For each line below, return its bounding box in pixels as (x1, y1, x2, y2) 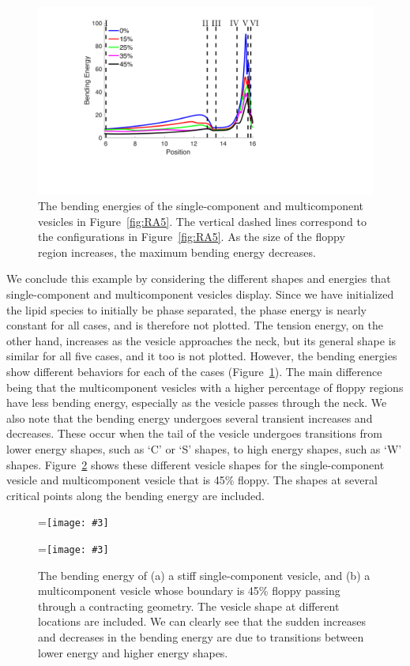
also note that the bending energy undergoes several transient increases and (6, 409, 373, 426)
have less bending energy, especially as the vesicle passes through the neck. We (6, 394, 387, 411)
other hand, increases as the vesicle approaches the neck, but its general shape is (6, 332, 397, 348)
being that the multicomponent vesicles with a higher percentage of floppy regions (6, 378, 404, 395)
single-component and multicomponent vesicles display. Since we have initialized (6, 286, 394, 303)
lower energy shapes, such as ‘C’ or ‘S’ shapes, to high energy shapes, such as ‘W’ (6, 441, 402, 457)
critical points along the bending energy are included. (6, 487, 265, 503)
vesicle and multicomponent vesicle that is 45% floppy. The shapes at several (6, 472, 378, 488)
